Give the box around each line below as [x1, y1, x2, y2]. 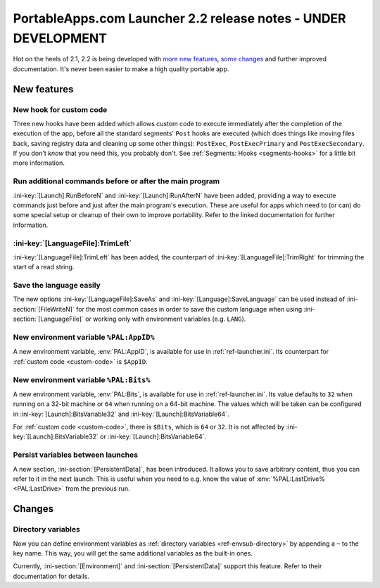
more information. [13, 159, 65, 167]
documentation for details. [13, 572, 89, 580]
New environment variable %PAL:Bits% [13, 374, 151, 384]
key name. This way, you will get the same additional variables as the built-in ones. [13, 549, 253, 557]
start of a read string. [13, 263, 75, 271]
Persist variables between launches [13, 450, 139, 460]
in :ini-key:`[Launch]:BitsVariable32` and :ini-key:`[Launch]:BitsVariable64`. [13, 410, 229, 418]
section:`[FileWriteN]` [13, 305, 75, 313]
